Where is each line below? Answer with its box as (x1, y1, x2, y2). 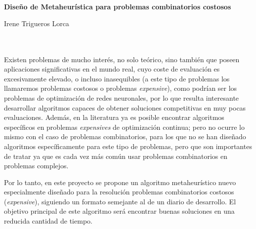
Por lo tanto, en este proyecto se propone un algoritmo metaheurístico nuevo (4, 177, 236, 187)
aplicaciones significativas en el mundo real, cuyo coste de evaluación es (4, 64, 220, 74)
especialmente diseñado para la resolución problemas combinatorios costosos (4, 187, 234, 197)
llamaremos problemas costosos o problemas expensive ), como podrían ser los (4, 83, 237, 93)
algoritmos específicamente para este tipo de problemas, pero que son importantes (4, 141, 252, 151)
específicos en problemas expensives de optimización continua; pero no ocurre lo (4, 121, 245, 132)
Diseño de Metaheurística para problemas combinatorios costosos (4, 1, 231, 12)
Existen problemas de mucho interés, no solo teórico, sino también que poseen (4, 54, 240, 64)
